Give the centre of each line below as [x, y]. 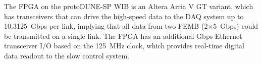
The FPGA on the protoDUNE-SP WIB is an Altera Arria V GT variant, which [129, 6]
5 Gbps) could [236, 26]
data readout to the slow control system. [67, 55]
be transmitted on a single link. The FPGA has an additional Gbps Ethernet [123, 36]
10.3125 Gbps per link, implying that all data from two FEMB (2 [106, 26]
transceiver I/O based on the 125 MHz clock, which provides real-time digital [124, 46]
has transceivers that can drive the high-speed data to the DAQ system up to [124, 16]
